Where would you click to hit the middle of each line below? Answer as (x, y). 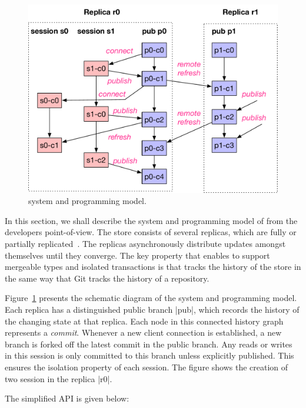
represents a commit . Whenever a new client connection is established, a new (143, 332)
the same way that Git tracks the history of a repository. (107, 278)
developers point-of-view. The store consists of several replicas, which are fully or (151, 232)
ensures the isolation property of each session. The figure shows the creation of (147, 367)
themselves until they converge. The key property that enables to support (137, 255)
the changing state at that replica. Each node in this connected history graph (144, 321)
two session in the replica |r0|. (59, 378)
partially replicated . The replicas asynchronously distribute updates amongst (145, 244)
